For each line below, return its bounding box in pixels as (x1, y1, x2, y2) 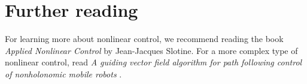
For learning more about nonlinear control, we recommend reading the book (5, 32, 284, 45)
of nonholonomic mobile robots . (5, 67, 122, 80)
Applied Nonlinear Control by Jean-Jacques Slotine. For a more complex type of (5, 44, 298, 56)
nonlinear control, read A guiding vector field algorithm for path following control (5, 56, 302, 68)
